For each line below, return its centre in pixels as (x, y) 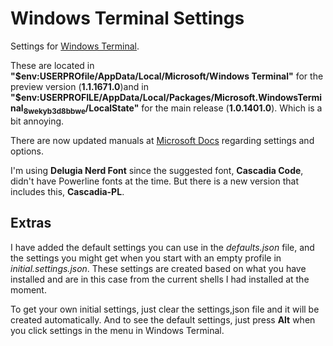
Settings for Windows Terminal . (75, 46)
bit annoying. (37, 121)
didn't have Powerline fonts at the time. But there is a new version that (154, 181)
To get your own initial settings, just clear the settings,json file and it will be (165, 309)
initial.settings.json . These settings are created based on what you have (158, 268)
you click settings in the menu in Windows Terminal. (117, 330)
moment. (28, 289)
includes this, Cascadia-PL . (67, 191)
